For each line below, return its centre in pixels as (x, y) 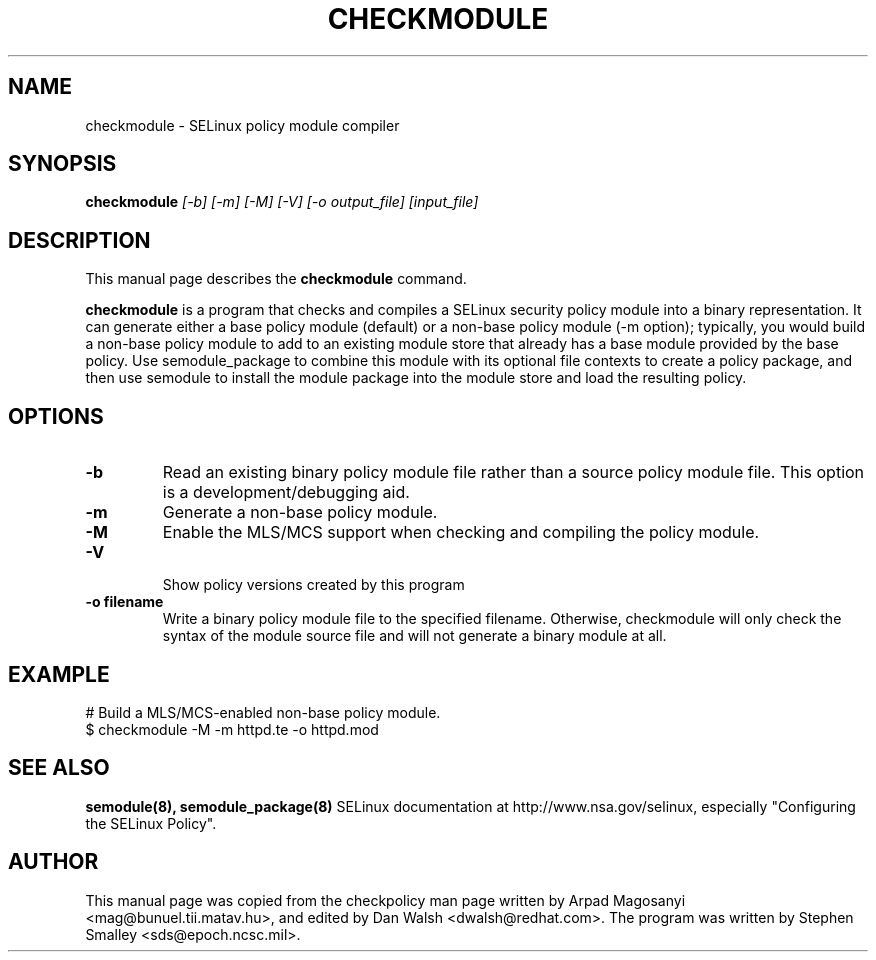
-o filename (124, 602)
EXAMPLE (59, 674)
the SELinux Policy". (151, 823)
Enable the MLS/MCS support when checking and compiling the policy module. (461, 532)
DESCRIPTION (79, 240)
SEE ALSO (59, 768)
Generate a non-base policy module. (300, 512)
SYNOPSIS (62, 164)
